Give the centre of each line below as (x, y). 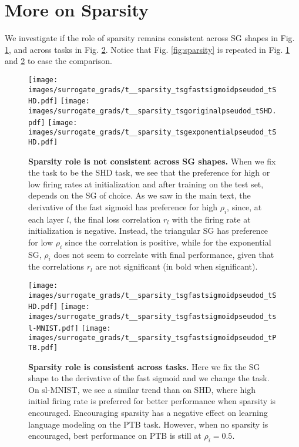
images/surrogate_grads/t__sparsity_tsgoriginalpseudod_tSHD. (152, 111)
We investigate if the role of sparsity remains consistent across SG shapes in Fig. (150, 38)
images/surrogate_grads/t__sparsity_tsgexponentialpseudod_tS (152, 132)
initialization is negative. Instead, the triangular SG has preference (148, 231)
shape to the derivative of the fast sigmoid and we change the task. (149, 378)
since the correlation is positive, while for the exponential (168, 242)
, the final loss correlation (115, 219)
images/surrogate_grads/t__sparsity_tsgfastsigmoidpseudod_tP (152, 338)
